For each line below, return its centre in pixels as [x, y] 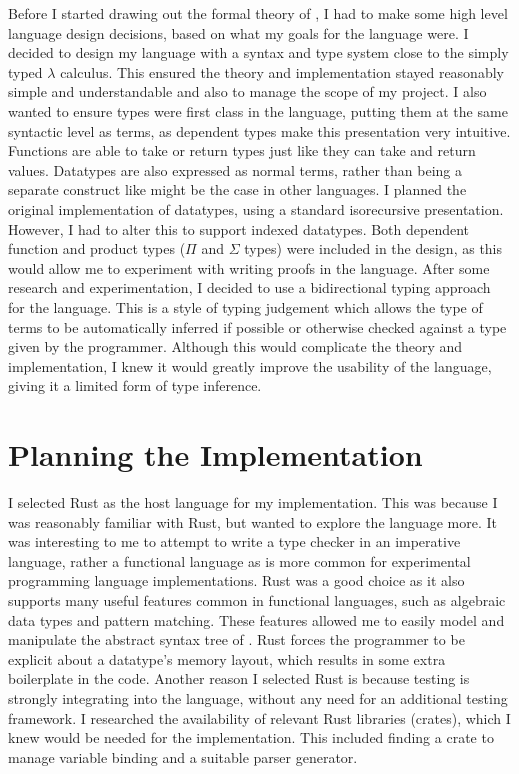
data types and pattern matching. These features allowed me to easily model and [256, 619]
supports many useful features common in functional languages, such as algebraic [257, 599]
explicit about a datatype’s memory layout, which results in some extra [227, 658]
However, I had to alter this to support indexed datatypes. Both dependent [239, 228]
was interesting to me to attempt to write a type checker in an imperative [234, 541]
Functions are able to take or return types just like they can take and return [242, 150]
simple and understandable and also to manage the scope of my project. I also [247, 91]
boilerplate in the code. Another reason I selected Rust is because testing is [239, 678]
